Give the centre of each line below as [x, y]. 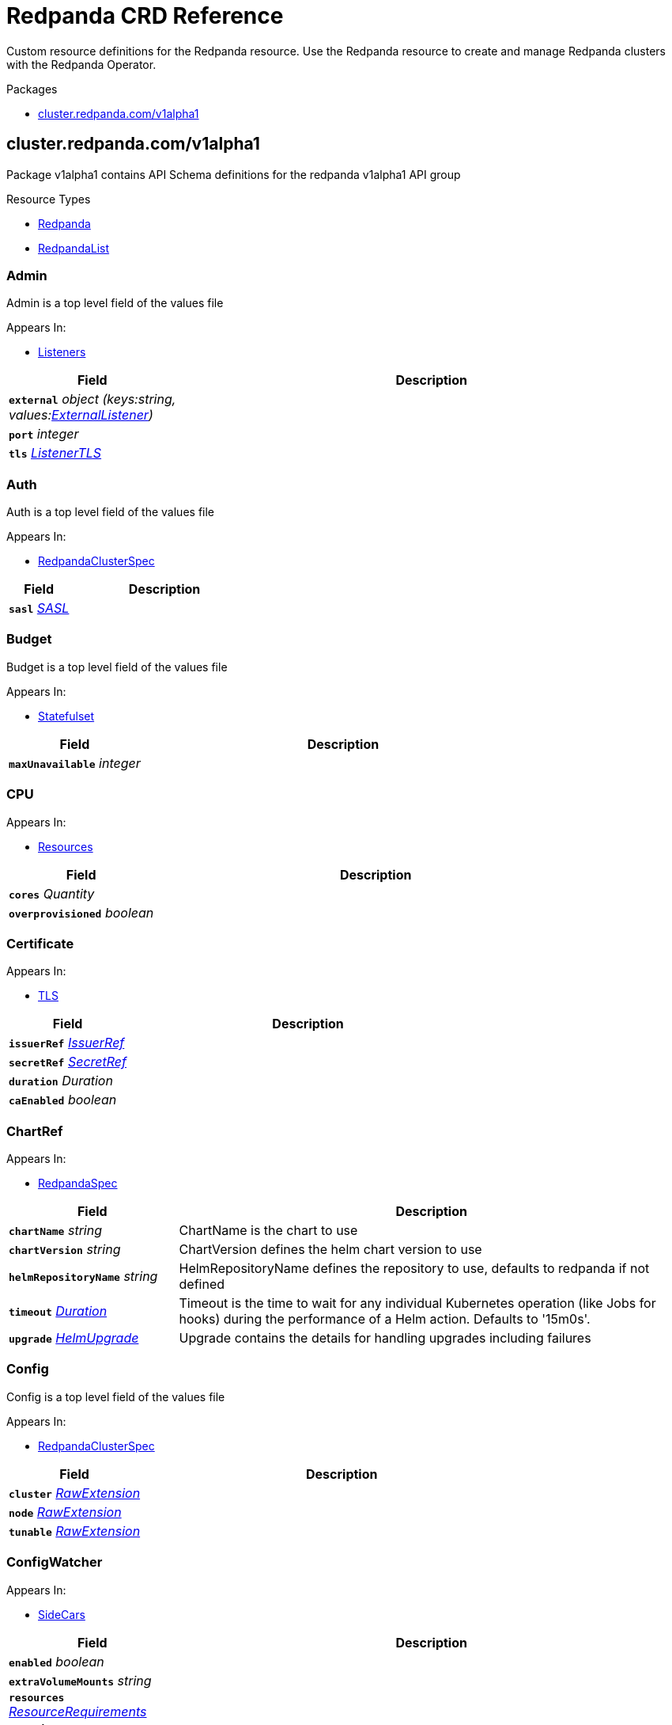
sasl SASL [39, 608]
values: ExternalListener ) [81, 415]
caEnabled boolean [63, 1100]
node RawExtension [65, 1512]
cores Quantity [52, 893]
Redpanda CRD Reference [145, 16]
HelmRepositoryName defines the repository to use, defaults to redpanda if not [414, 1269]
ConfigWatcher [55, 1562]
